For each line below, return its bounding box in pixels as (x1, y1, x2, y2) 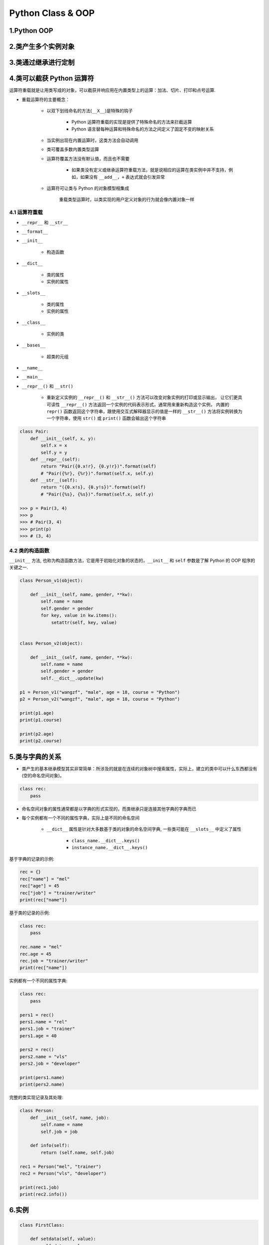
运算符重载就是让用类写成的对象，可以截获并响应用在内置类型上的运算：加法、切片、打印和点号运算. (9, 87, 216, 93)
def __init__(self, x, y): (30, 436, 97, 441)
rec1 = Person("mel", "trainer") (19, 1163, 102, 1169)
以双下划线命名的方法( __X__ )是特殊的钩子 (46, 108, 133, 114)
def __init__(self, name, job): (30, 1115, 110, 1120)
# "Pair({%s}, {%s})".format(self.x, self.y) (40, 491, 154, 497)
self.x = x (40, 443, 67, 448)
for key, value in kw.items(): (40, 613, 117, 619)
